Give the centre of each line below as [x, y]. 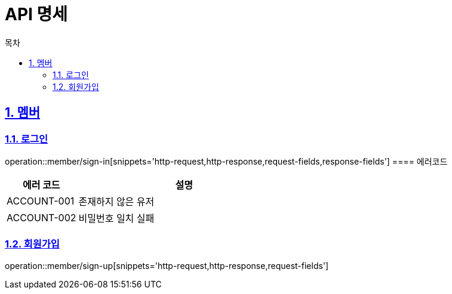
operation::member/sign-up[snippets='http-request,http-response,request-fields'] [167, 265]
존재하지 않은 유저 [116, 201]
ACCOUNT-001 [41, 201]
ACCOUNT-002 [41, 217]
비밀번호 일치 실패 [116, 218]
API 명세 [36, 14]
